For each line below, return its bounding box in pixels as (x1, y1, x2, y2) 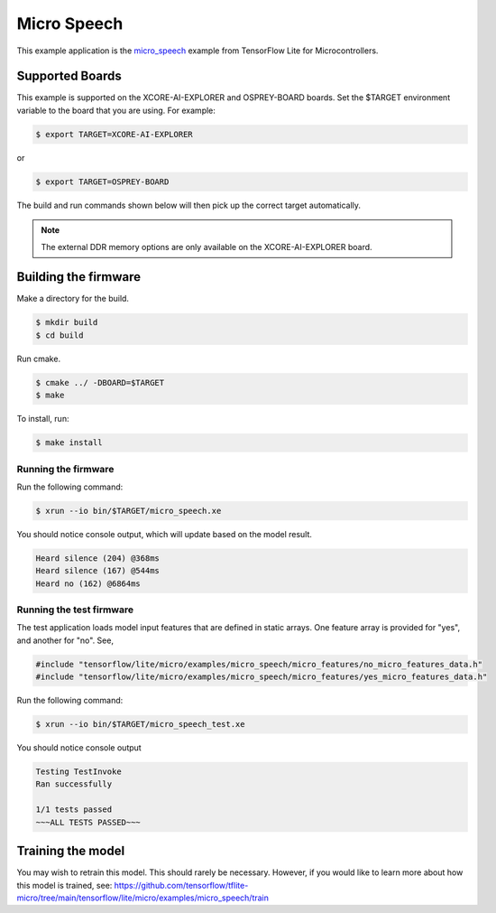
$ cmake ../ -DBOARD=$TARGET (35, 377, 165, 387)
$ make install (35, 438, 103, 448)
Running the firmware (16, 462, 115, 475)
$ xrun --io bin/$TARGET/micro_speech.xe (35, 506, 222, 516)
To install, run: (16, 414, 69, 424)
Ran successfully (35, 779, 113, 789)
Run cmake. (16, 353, 61, 364)
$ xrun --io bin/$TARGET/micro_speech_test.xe (35, 719, 245, 730)
